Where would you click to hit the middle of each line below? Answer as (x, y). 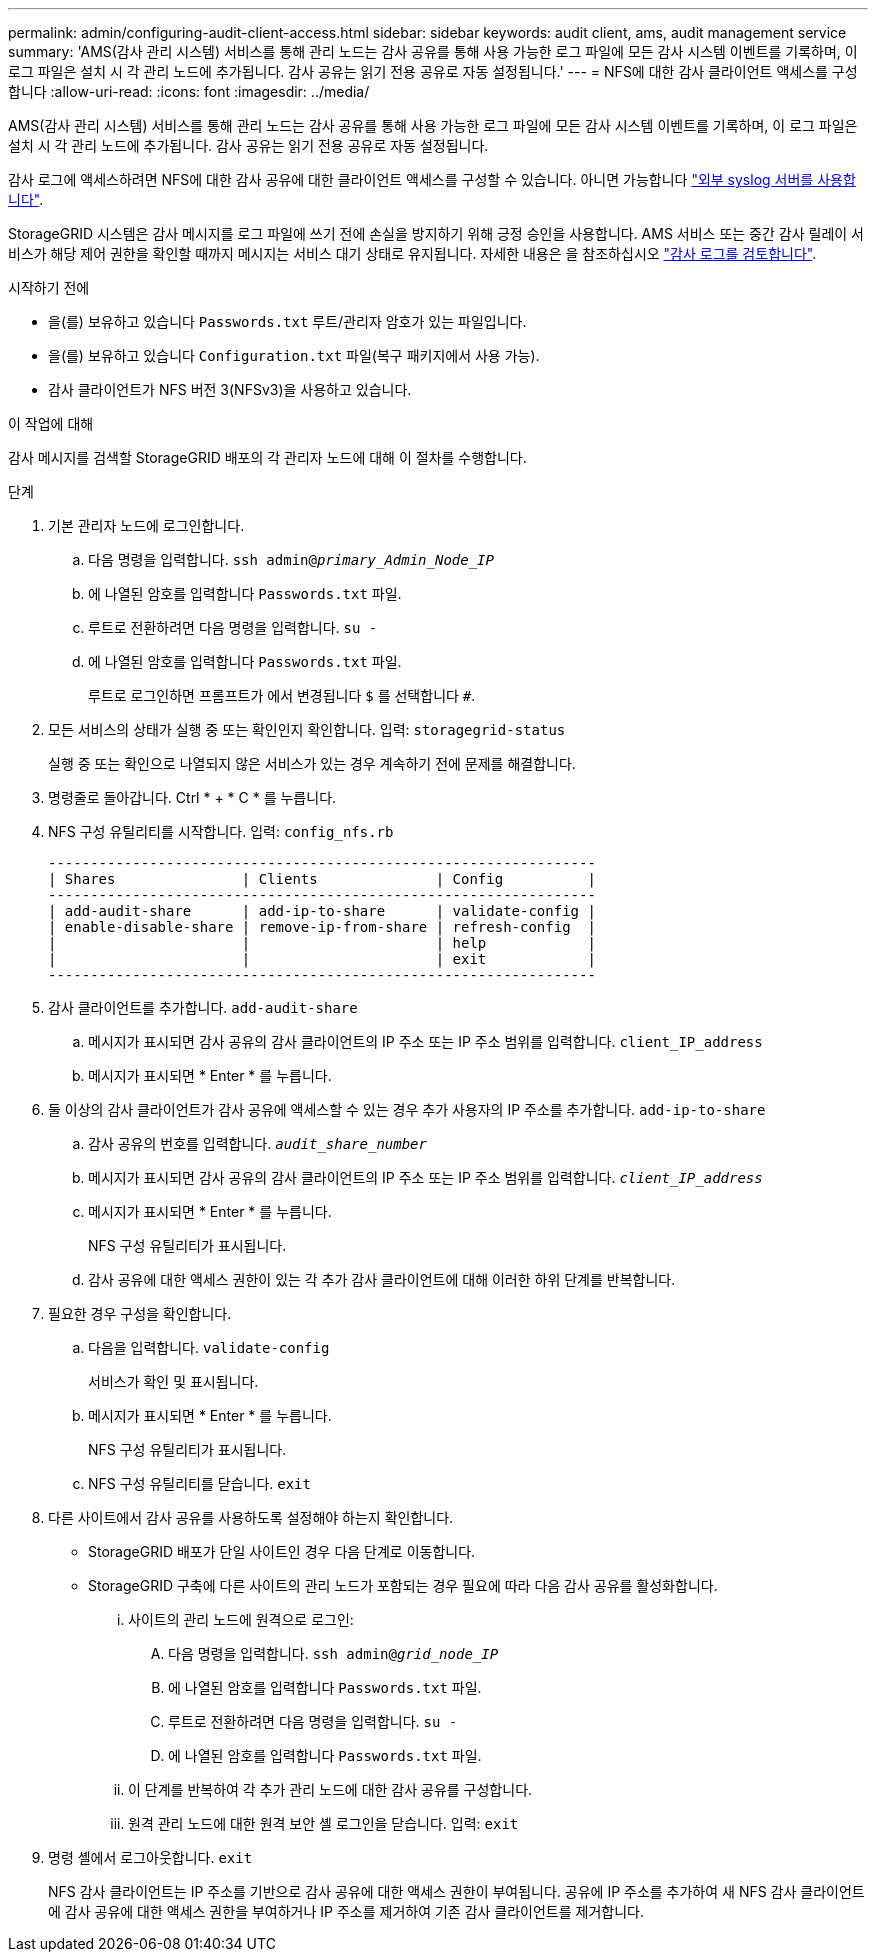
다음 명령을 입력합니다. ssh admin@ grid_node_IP (333, 1653)
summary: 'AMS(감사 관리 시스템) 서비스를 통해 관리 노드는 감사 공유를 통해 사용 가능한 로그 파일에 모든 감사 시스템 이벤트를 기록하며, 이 (433, 51)
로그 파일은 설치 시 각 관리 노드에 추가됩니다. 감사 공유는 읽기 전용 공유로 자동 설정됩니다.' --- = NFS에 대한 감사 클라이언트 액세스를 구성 (433, 71)
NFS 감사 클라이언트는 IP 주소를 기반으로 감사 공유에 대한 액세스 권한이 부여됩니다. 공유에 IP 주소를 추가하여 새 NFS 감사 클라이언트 (456, 1891)
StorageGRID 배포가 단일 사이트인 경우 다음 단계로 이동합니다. (282, 1551)
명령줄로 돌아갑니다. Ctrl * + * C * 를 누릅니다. (192, 797)
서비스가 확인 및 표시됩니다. (173, 1381)
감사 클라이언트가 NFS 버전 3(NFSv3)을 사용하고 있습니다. (230, 389)
